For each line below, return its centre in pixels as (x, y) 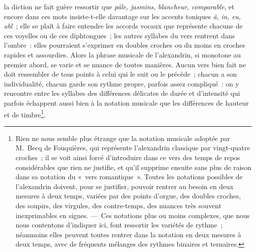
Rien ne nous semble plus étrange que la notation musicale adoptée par (123, 138)
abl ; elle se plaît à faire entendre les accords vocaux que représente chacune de (123, 26)
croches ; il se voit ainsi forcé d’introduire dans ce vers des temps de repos (128, 157)
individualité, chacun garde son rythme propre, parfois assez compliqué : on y (122, 83)
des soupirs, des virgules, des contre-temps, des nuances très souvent (118, 205)
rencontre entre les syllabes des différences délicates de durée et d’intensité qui (122, 93)
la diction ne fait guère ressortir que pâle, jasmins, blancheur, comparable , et (119, 6)
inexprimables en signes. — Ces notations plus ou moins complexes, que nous (133, 215)
